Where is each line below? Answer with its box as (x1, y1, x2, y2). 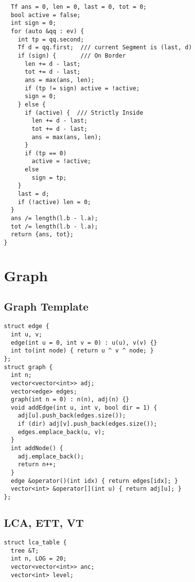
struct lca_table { (4, 539, 67, 546)
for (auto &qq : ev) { (11, 27, 84, 35)
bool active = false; (11, 11, 81, 19)
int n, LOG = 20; (11, 555, 67, 562)
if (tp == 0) (24, 149, 67, 157)
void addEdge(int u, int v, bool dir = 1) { (11, 404, 157, 411)
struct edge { (4, 323, 50, 330)
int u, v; (11, 331, 42, 338)
